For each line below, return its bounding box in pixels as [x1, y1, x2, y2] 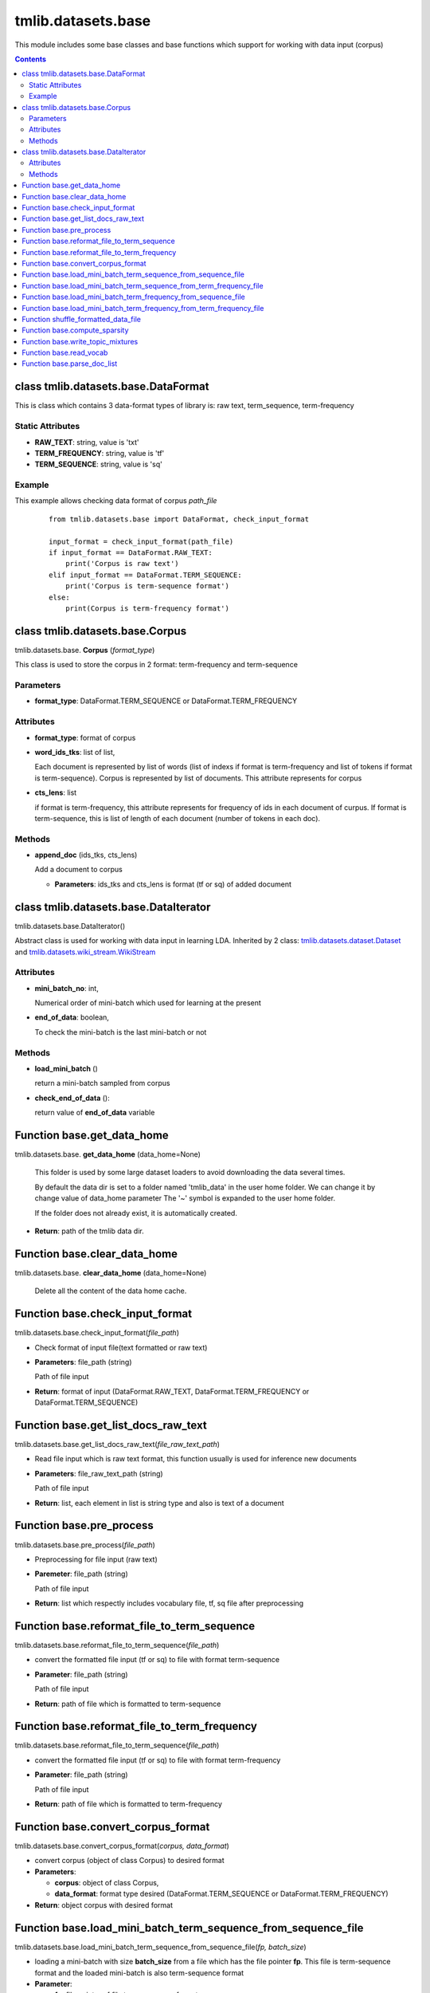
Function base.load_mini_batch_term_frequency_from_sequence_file [21, 292, 246, 302]
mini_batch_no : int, [34, 983, 99, 993]
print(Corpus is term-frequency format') [64, 603, 230, 613]
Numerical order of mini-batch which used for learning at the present [34, 998, 262, 1008]
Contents [14, 54, 47, 64]
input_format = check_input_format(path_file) [49, 537, 234, 546]
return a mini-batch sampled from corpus [34, 1079, 170, 1088]
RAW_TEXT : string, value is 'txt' [34, 437, 139, 446]
